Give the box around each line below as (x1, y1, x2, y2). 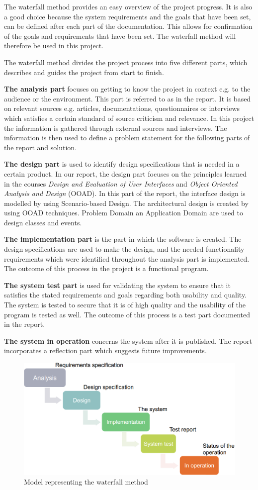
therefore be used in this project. (4, 40, 104, 51)
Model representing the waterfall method (24, 477, 148, 487)
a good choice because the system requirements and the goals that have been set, (4, 11, 251, 21)
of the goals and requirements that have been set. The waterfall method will (4, 30, 236, 41)
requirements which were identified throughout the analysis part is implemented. (4, 253, 250, 264)
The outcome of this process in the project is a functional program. (4, 263, 209, 274)
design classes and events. (4, 217, 82, 227)
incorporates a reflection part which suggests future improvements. (4, 345, 207, 356)
